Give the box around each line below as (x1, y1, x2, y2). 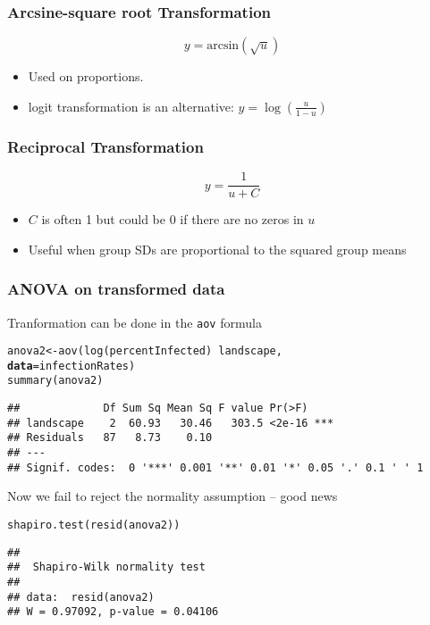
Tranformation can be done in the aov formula (7, 312, 262, 331)
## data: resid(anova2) (7, 590, 155, 604)
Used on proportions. (28, 67, 144, 86)
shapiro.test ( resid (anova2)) (7, 519, 181, 531)
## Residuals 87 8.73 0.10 (7, 431, 213, 445)
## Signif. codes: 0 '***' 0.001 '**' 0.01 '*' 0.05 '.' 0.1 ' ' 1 (7, 461, 424, 474)
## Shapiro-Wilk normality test (7, 561, 206, 574)
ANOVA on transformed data (7, 278, 225, 300)
